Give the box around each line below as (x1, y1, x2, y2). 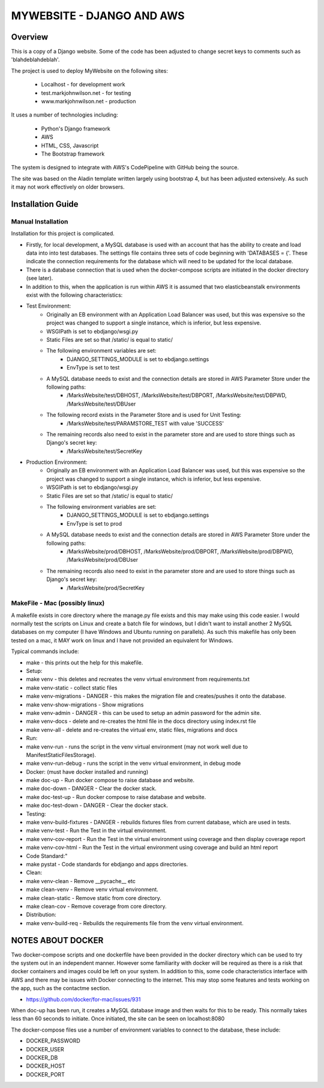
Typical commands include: (11, 648, 79, 655)
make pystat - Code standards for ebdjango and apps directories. (26, 861, 188, 868)
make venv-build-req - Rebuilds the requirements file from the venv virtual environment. (26, 919, 244, 926)
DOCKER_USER (26, 1045, 64, 1053)
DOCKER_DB (26, 1054, 58, 1061)
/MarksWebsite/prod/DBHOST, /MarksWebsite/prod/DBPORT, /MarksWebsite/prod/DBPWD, (67, 547, 294, 555)
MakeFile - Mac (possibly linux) (11, 599, 105, 607)
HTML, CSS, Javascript (41, 142, 99, 149)
